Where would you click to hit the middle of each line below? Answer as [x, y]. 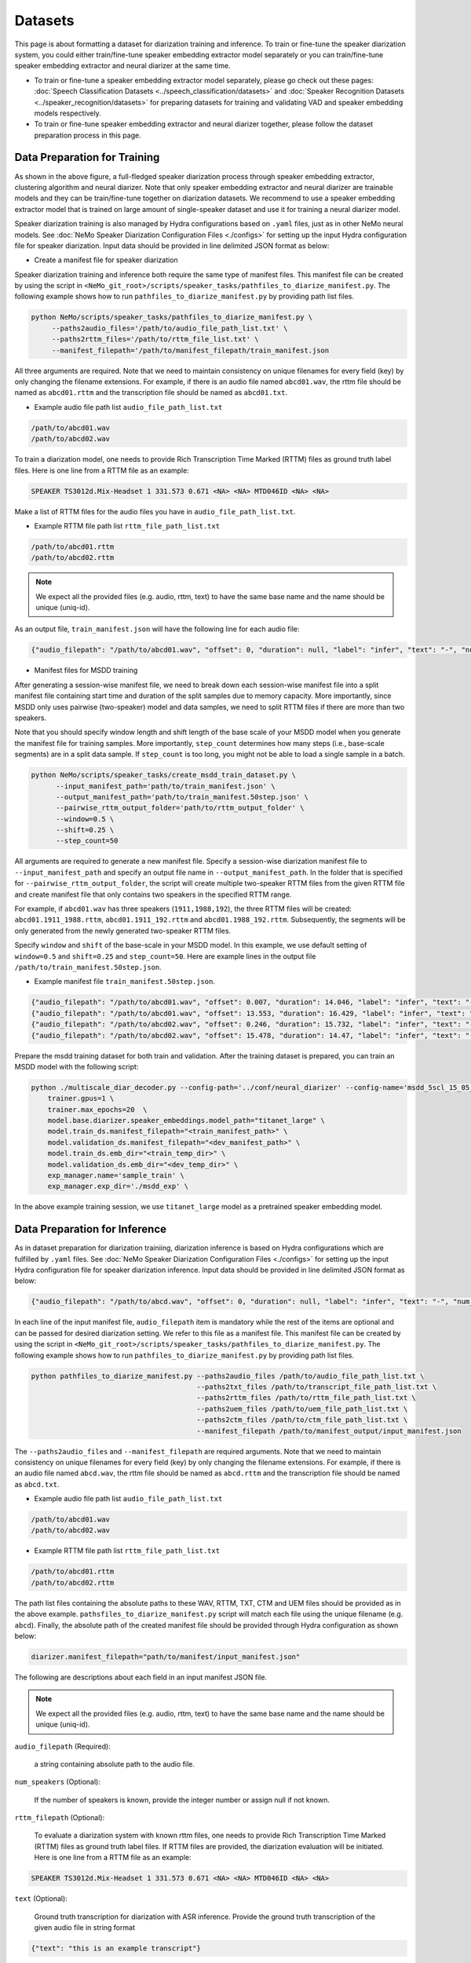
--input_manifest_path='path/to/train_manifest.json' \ [166, 786]
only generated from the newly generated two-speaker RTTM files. [123, 930]
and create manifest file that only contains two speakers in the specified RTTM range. [153, 894]
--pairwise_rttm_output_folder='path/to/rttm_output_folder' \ [180, 808]
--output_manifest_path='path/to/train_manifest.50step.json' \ [183, 797]
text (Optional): [41, 1899]
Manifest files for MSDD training [86, 671]
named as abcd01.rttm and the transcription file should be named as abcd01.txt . [151, 393]
